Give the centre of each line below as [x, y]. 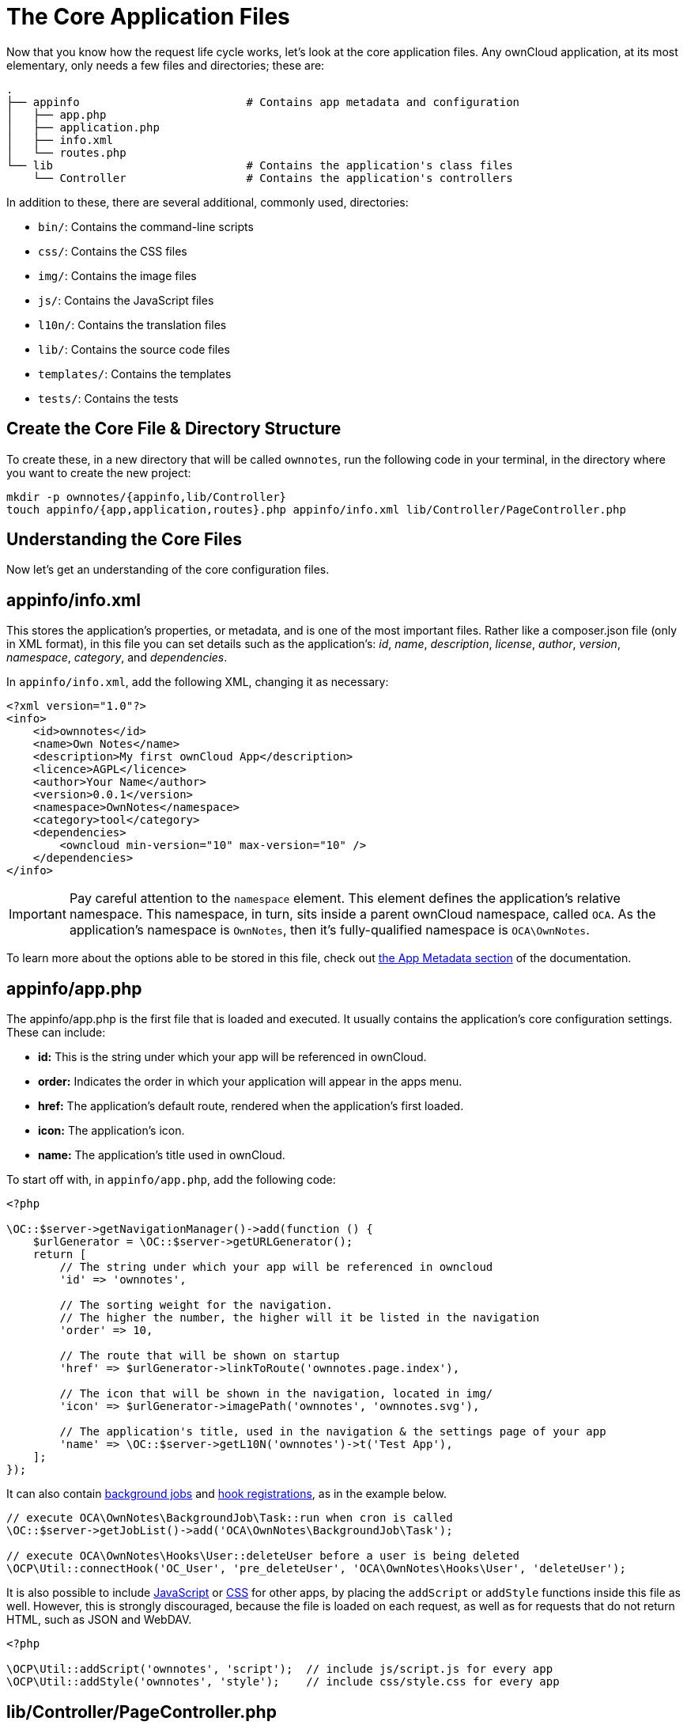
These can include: [56, 1033]
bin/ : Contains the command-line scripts [146, 226]
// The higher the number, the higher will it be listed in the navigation [300, 1318]
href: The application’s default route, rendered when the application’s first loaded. [251, 1106]
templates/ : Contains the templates [135, 373]
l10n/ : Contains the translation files [132, 324]
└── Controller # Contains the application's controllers [273, 178]
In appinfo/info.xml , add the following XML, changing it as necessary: [198, 682]
